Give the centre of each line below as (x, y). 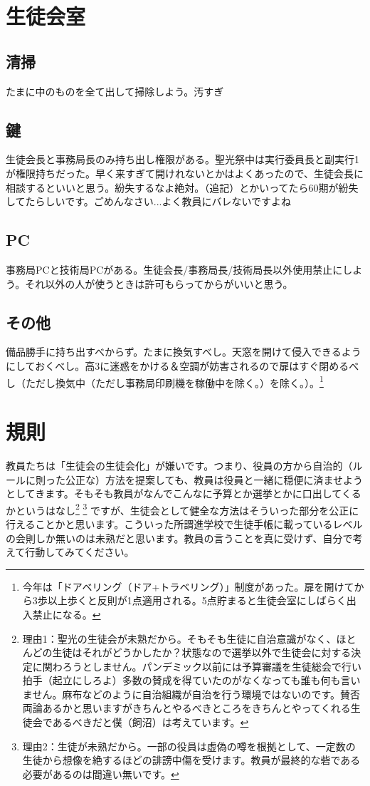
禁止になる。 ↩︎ (67, 614)
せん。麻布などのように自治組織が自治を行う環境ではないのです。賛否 (196, 694)
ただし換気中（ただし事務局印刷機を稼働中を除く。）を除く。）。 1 (174, 381)
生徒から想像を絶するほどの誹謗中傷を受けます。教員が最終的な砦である (191, 760)
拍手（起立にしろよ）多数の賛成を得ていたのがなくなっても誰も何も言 (186, 680)
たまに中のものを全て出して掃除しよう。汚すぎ (115, 91)
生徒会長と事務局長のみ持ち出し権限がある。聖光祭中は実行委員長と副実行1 (183, 159)
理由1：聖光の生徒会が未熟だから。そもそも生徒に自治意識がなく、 (179, 638)
